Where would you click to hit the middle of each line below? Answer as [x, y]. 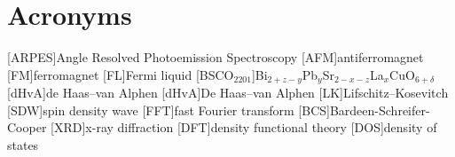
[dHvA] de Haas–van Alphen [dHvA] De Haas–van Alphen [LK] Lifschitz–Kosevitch [228, 93]
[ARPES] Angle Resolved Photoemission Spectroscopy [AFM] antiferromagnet [216, 57]
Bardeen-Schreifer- [380, 110]
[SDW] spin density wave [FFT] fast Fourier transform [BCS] [169, 110]
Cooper [27, 127]
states [23, 144]
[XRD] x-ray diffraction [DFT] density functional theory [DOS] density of [244, 127]
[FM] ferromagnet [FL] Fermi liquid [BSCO [121, 74]
